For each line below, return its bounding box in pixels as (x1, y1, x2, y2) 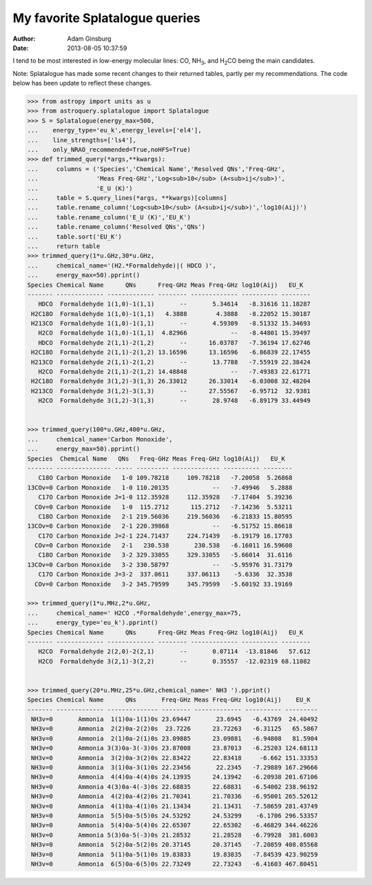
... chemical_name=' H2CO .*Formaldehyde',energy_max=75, (27, 609, 242, 617)
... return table (27, 242, 101, 250)
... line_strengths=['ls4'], (27, 136, 137, 144)
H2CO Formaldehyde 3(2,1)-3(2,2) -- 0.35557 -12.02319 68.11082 (38, 657, 311, 665)
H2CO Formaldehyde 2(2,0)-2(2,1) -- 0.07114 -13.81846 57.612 (38, 648, 311, 655)
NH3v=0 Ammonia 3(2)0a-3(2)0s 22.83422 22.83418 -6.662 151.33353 (31, 754, 318, 762)
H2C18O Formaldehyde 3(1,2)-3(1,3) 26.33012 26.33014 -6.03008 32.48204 (31, 377, 311, 386)
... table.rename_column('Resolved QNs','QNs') (27, 223, 206, 231)
